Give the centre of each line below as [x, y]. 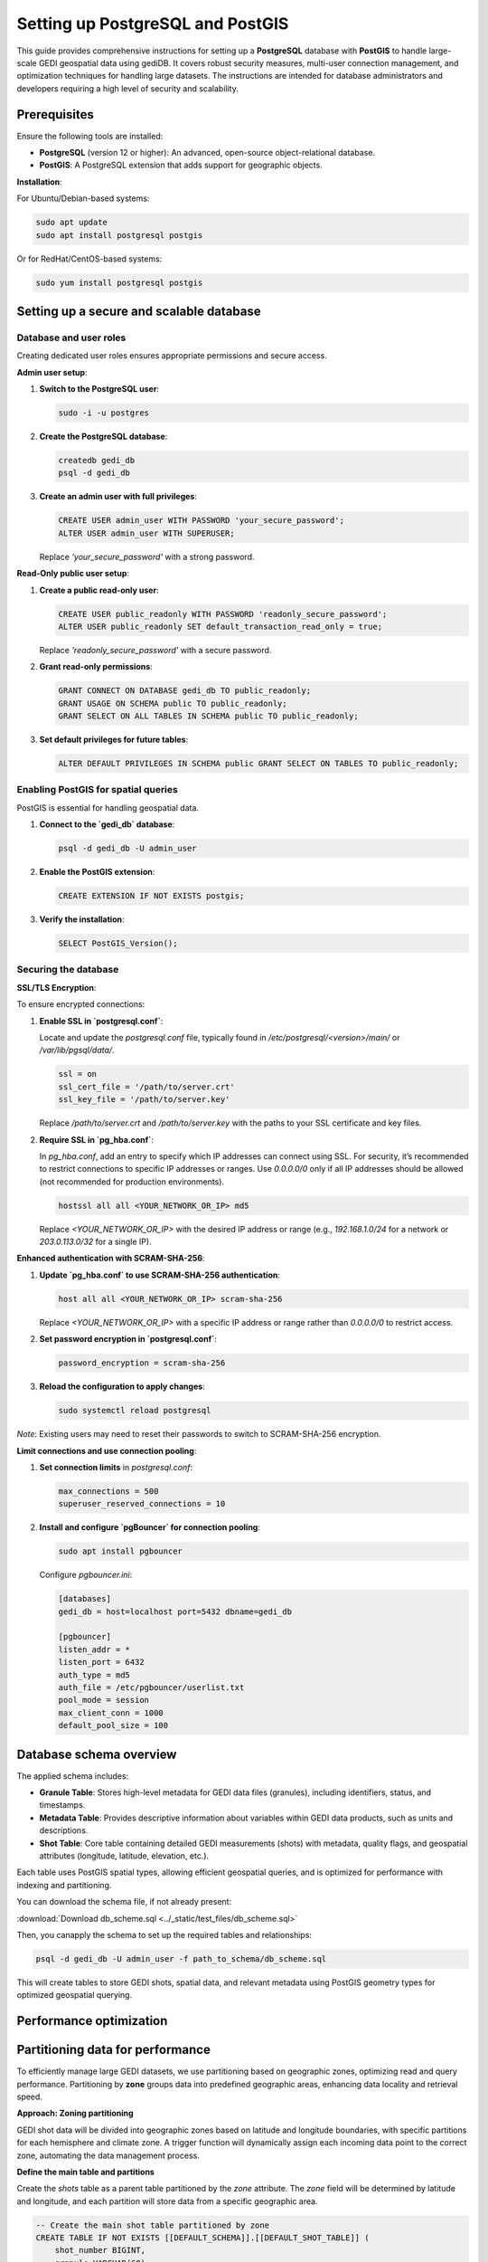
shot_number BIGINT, [100, 2250]
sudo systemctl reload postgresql [135, 1411]
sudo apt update [72, 223]
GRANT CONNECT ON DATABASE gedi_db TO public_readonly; [185, 691]
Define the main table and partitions [86, 2172]
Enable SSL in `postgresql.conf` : [101, 1021]
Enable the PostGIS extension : [97, 872]
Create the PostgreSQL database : [103, 437]
